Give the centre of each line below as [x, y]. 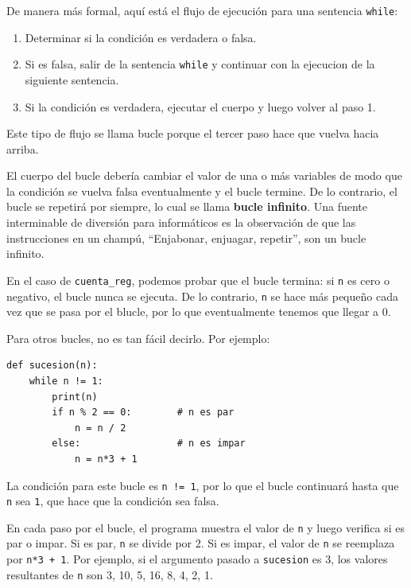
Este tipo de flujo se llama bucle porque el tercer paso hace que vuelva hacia [193, 133]
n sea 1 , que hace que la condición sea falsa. [113, 501]
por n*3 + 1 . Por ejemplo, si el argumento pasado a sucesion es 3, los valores [197, 559]
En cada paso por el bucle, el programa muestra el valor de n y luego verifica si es [205, 527]
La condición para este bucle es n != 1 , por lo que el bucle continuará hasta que [203, 485]
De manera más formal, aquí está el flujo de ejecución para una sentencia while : [202, 10]
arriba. [23, 148]
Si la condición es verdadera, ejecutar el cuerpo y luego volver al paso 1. [200, 106]
